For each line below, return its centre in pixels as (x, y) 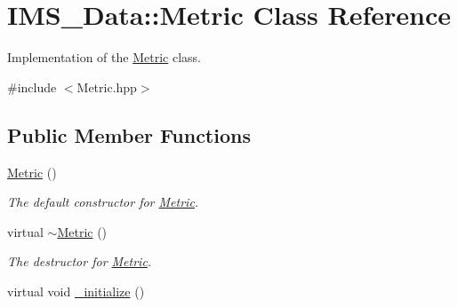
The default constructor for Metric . (103, 202)
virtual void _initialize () (76, 291)
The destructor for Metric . (80, 261)
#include (32, 87)
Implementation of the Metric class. (104, 57)
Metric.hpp (107, 87)
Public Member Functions (129, 134)
